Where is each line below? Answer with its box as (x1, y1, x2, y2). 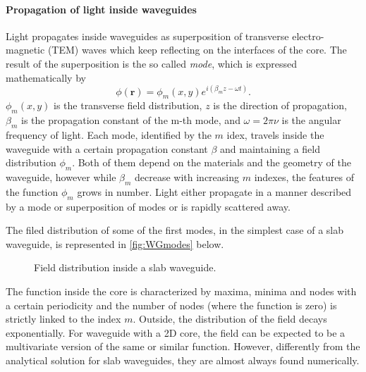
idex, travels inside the (226, 128, 324, 142)
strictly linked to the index (6, 311, 121, 326)
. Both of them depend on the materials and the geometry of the (72, 155, 351, 170)
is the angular (281, 113, 341, 128)
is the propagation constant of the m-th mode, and (20, 113, 240, 128)
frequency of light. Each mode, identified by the (6, 128, 212, 142)
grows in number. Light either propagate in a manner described (77, 184, 352, 199)
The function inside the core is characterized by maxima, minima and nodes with (6, 284, 357, 299)
